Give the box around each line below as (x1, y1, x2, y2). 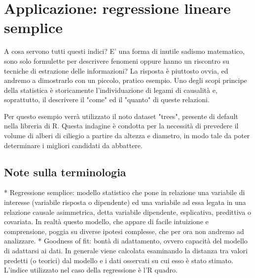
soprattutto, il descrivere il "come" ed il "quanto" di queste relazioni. (4, 94, 210, 105)
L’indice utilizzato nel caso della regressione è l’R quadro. (4, 265, 178, 275)
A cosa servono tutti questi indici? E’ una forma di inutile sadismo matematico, (4, 46, 245, 56)
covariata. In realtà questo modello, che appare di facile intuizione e (4, 216, 209, 227)
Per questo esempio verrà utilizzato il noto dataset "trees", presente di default (4, 111, 238, 121)
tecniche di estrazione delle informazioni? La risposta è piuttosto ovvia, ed (4, 65, 228, 76)
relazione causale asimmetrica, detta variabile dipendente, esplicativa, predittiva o (4, 206, 251, 217)
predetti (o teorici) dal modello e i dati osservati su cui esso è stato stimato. (4, 255, 233, 265)
